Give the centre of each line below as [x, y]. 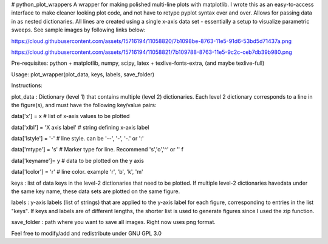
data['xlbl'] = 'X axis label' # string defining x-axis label [80, 127]
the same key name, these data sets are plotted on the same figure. [96, 191]
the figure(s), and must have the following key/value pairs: [84, 105]
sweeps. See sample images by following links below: [78, 30]
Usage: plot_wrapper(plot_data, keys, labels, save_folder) [83, 74]
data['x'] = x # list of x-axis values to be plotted [70, 116]
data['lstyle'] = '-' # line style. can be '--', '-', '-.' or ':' [77, 139]
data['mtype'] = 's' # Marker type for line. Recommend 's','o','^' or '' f [97, 150]
